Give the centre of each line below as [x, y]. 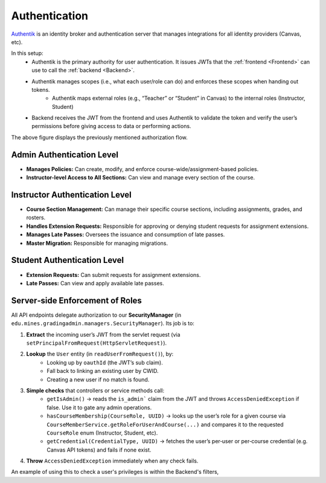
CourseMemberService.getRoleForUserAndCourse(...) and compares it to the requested [165, 424]
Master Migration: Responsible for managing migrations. [97, 243]
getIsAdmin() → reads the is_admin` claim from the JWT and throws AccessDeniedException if [173, 399]
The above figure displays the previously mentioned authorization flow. [99, 137]
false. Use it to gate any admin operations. [99, 407]
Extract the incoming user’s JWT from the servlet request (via [103, 334]
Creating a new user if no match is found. [98, 379]
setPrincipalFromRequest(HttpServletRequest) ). [97, 343]
